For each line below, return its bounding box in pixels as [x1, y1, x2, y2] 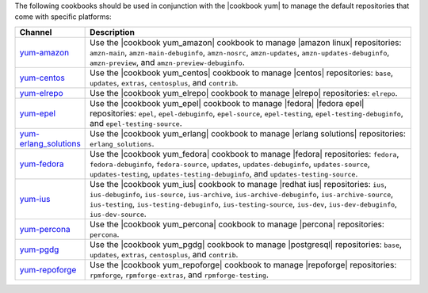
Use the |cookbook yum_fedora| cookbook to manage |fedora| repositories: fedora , [90, 148, 399, 159]
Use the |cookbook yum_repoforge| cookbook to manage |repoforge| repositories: [90, 259, 397, 270]
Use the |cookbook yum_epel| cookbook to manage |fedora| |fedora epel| [90, 97, 365, 108]
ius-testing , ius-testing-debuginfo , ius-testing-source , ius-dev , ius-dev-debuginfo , [90, 198, 398, 209]
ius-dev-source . [90, 208, 147, 219]
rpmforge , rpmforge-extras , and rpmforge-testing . [90, 269, 269, 280]
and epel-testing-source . [90, 117, 182, 128]
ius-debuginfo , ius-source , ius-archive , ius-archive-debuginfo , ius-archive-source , [90, 188, 394, 200]
